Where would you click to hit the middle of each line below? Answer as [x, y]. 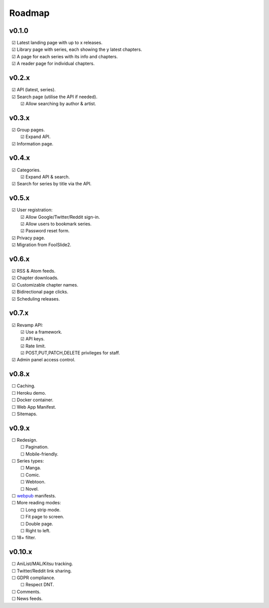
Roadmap [29, 13]
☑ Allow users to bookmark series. [56, 224]
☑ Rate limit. [33, 346]
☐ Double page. [37, 524]
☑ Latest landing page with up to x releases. [57, 43]
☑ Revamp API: [27, 325]
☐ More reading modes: [36, 503]
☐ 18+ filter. [24, 538]
